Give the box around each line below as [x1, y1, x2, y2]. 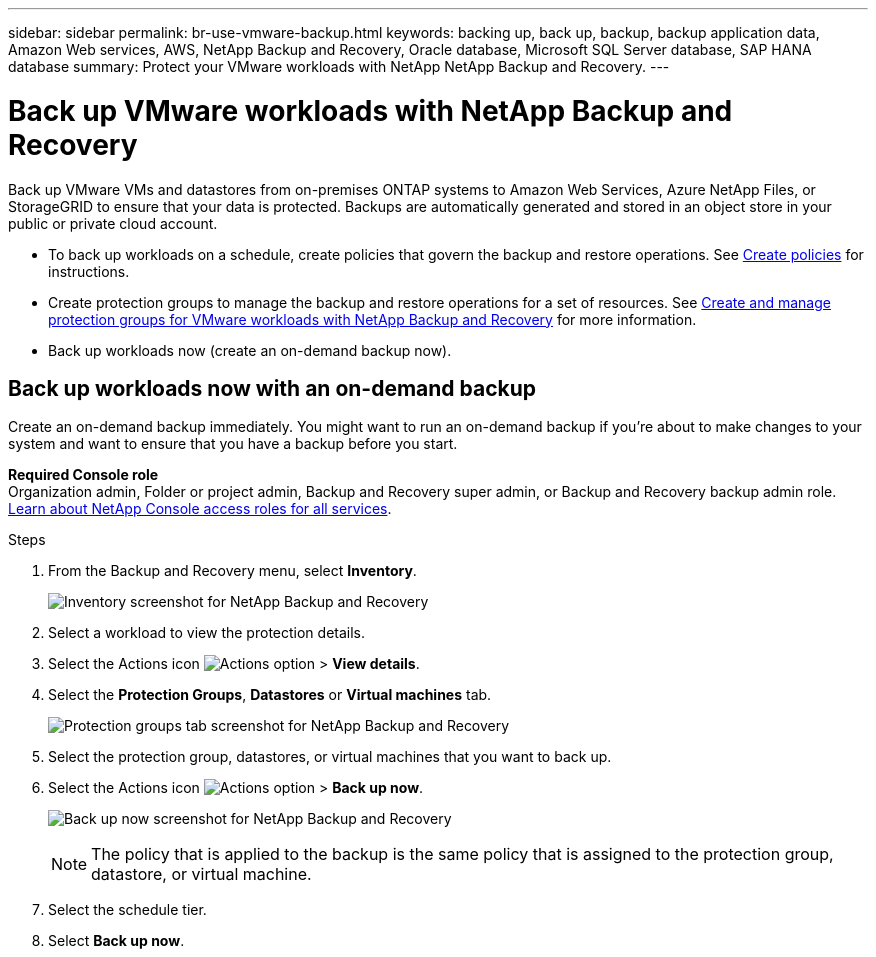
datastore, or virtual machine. [91, 864, 312, 885]
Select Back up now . [48, 932, 185, 950]
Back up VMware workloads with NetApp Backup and [8, 93, 733, 128]
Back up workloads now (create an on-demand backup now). [48, 341, 452, 359]
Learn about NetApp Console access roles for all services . [8, 500, 392, 518]
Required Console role [8, 466, 159, 484]
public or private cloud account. [8, 214, 218, 232]
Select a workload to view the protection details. [48, 624, 366, 642]
